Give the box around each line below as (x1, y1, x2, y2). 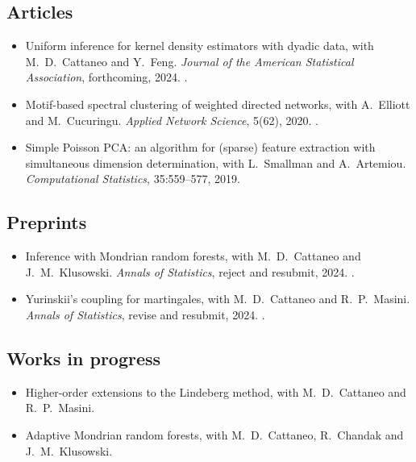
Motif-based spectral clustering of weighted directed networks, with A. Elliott (25, 95, 410, 112)
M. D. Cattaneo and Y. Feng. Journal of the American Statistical (25, 52, 354, 69)
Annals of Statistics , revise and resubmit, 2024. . (25, 306, 265, 323)
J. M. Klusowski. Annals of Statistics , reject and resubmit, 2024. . (25, 263, 355, 280)
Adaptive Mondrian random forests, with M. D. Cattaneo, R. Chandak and (25, 426, 404, 443)
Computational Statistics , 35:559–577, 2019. (25, 170, 240, 187)
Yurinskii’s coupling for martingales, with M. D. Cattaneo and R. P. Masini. (25, 290, 410, 307)
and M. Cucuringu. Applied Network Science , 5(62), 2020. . (25, 111, 318, 128)
